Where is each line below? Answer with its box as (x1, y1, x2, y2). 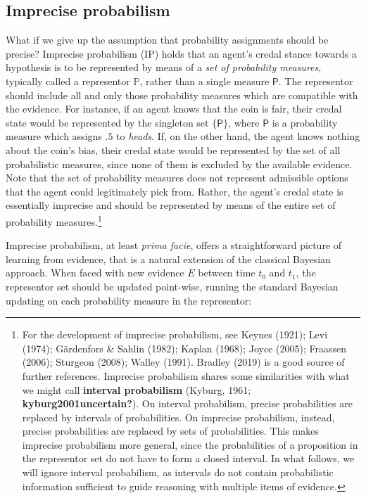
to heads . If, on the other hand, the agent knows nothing (116, 129, 360, 143)
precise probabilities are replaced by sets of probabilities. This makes (22, 423, 319, 438)
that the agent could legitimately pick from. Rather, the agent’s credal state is (6, 184, 343, 198)
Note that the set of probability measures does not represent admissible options (6, 170, 348, 185)
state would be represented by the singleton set (6, 115, 209, 129)
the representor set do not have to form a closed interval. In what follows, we (22, 451, 355, 466)
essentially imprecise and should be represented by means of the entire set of (6, 198, 336, 212)
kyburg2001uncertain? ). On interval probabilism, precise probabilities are (22, 396, 353, 411)
